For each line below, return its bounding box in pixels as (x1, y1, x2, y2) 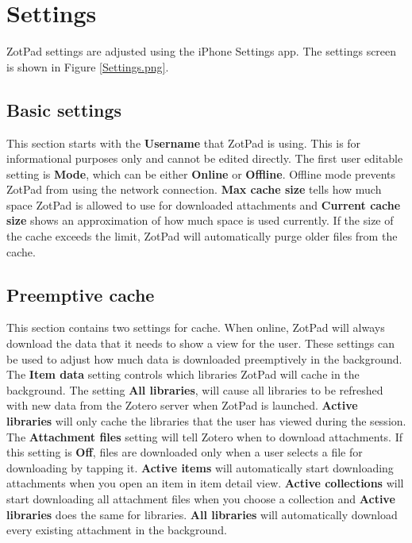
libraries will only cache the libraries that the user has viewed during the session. (6, 413, 406, 429)
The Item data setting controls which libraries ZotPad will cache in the (6, 366, 360, 383)
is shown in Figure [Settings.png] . (6, 58, 169, 75)
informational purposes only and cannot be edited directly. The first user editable (6, 150, 403, 167)
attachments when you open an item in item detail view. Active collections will (6, 475, 404, 491)
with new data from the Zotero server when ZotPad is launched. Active (6, 397, 358, 414)
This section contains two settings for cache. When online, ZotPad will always (6, 319, 385, 336)
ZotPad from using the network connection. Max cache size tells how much (6, 181, 382, 198)
